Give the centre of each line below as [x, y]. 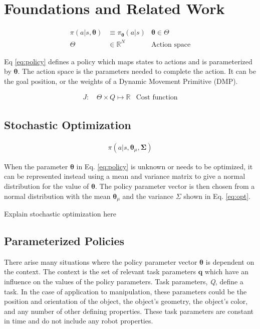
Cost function [157, 98]
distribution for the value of [47, 186]
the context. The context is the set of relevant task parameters [100, 271]
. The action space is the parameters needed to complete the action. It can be [137, 71]
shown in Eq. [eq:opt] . [217, 196]
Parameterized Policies [64, 240]
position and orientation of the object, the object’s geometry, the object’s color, [126, 301]
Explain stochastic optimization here [60, 213]
